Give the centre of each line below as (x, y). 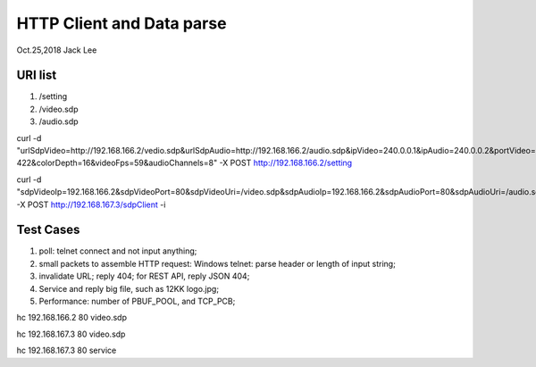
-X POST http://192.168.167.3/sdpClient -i (91, 204)
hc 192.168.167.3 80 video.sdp (71, 334)
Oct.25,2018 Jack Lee (57, 50)
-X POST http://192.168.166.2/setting (286, 163)
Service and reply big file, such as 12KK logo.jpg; (129, 288)
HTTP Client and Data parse (121, 23)
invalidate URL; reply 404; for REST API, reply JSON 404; (144, 276)
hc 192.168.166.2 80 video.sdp (71, 318)
